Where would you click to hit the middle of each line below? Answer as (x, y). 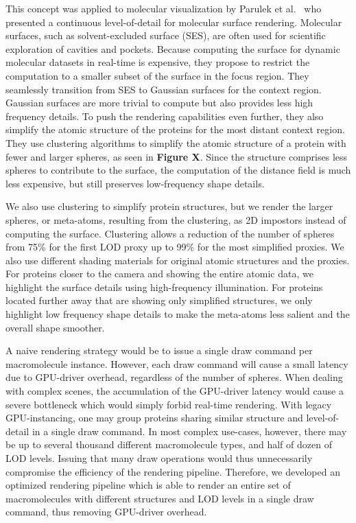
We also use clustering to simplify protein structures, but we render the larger (169, 206)
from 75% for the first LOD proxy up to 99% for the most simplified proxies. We (175, 247)
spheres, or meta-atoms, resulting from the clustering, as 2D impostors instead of (176, 219)
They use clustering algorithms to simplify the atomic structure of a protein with (176, 142)
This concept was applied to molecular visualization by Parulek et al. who (164, 8)
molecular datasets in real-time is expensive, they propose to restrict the (158, 62)
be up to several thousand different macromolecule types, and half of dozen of (169, 444)
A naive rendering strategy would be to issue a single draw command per (159, 350)
